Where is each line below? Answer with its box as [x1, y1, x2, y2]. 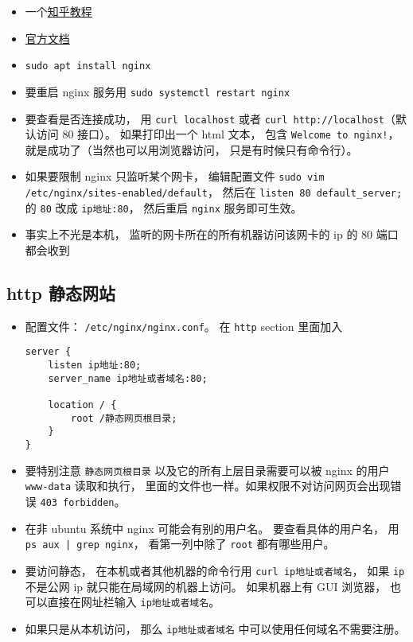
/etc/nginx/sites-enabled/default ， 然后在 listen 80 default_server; [25, 184, 403, 200]
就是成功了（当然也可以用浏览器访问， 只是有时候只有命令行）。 [25, 141, 358, 158]
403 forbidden [40, 496, 115, 508]
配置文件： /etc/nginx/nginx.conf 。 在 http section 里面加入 [25, 317, 343, 334]
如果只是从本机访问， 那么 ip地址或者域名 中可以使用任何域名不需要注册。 [25, 620, 406, 636]
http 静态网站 [6, 280, 115, 305]
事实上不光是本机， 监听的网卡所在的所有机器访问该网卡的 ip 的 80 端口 [25, 226, 399, 243]
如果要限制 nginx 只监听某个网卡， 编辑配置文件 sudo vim [25, 168, 325, 185]
